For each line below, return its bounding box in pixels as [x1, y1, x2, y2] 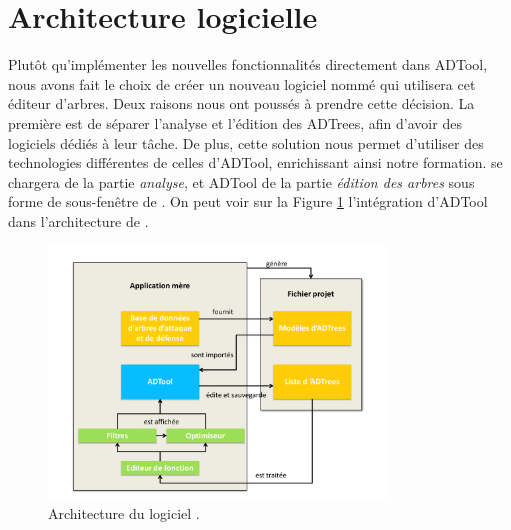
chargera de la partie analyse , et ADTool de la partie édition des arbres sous [8, 171, 475, 192]
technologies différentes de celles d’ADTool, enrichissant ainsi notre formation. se [8, 152, 503, 173]
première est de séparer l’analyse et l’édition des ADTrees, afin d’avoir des [8, 112, 462, 133]
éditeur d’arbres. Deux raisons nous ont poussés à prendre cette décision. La [8, 93, 475, 114]
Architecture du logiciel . [48, 503, 200, 524]
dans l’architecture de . [8, 210, 149, 231]
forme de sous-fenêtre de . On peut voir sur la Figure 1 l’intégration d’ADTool [8, 191, 488, 212]
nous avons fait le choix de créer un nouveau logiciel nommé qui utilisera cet [8, 73, 476, 94]
